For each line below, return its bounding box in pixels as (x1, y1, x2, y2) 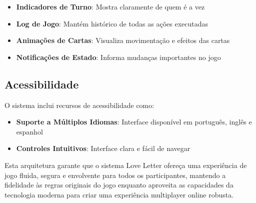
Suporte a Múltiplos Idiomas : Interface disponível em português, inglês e (16, 116, 252, 127)
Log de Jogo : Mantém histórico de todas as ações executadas (16, 18, 208, 28)
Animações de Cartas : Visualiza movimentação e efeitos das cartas (16, 35, 230, 45)
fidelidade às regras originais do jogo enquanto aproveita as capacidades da (4, 179, 233, 190)
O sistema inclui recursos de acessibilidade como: (4, 99, 154, 110)
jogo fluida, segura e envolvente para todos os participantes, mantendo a (4, 169, 226, 180)
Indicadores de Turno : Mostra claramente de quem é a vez (16, 1, 205, 11)
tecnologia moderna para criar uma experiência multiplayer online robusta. (4, 189, 234, 199)
